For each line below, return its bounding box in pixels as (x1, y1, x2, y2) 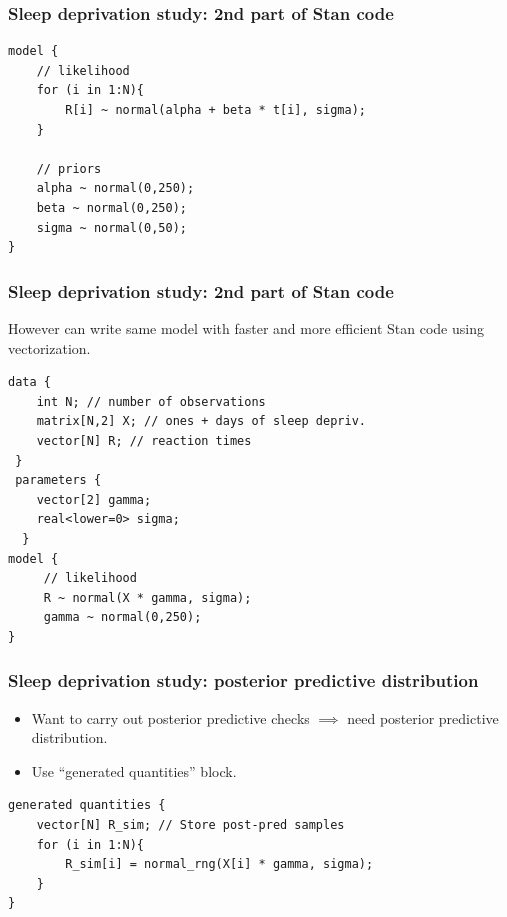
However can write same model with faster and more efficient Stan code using (8, 317, 484, 338)
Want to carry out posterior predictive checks (31, 707, 310, 728)
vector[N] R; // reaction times (36, 433, 252, 448)
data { (8, 375, 51, 390)
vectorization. (8, 337, 91, 358)
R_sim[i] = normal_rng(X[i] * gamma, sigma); (65, 857, 374, 872)
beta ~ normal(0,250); (36, 200, 187, 215)
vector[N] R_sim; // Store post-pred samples (36, 818, 345, 833)
